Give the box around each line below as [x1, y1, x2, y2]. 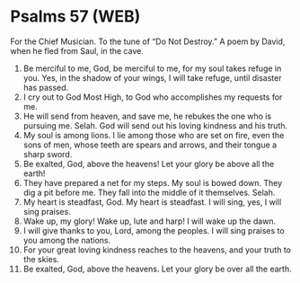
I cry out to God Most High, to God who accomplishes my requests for [22, 92, 283, 102]
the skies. [22, 253, 59, 264]
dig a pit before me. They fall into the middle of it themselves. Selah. [22, 187, 276, 198]
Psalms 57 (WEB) [10, 6, 141, 27]
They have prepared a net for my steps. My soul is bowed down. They [22, 177, 283, 188]
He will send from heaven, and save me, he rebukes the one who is [22, 111, 272, 121]
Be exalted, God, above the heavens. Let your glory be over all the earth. [22, 263, 292, 274]
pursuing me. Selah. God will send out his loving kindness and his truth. [22, 119, 288, 131]
